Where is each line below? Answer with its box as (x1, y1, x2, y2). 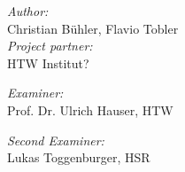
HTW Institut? (7, 53, 89, 72)
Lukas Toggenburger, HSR (7, 148, 150, 167)
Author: (7, 2, 49, 20)
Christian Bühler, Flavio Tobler (7, 19, 179, 37)
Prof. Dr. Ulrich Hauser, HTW (7, 100, 173, 119)
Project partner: (7, 36, 93, 55)
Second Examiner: (7, 130, 104, 149)
